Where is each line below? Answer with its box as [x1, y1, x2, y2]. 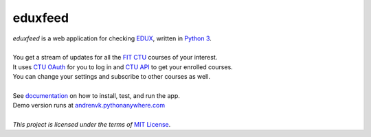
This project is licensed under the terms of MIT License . [12, 121, 171, 129]
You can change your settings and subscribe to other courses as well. [12, 73, 211, 81]
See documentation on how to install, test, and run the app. [12, 91, 180, 99]
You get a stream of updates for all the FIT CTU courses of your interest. [12, 53, 218, 62]
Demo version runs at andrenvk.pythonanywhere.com [12, 101, 165, 110]
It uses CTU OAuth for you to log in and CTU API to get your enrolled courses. [12, 62, 233, 71]
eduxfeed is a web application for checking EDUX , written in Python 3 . [12, 34, 212, 42]
